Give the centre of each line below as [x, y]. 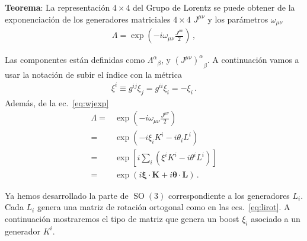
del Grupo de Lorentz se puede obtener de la [214, 7]
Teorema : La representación [57, 7]
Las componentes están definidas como [75, 60]
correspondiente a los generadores [229, 195]
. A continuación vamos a [253, 60]
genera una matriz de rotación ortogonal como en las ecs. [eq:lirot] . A [164, 207]
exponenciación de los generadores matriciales [88, 19]
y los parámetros [238, 19]
